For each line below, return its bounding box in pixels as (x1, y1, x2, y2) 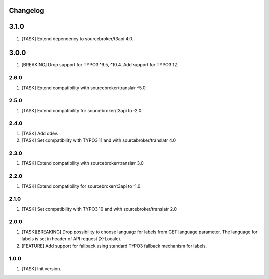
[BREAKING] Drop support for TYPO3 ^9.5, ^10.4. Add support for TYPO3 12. (21, 62, 179, 68)
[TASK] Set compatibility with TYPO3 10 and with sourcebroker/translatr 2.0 (21, 206, 177, 212)
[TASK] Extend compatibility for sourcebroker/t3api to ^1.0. (21, 183, 142, 189)
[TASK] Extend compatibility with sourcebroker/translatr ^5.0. (21, 85, 147, 91)
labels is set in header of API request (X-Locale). (21, 236, 122, 242)
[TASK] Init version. (21, 265, 62, 272)
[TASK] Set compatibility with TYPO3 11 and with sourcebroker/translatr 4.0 (21, 137, 176, 143)
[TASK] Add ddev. (21, 130, 59, 136)
